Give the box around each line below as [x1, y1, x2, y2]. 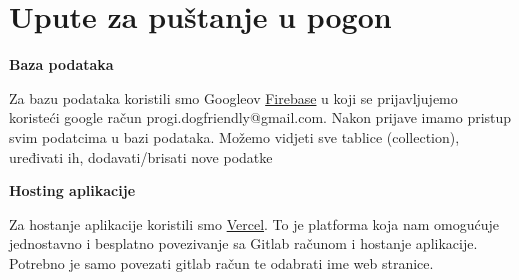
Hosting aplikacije [9, 180, 136, 201]
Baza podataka [9, 54, 114, 75]
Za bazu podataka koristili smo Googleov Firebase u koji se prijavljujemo [9, 87, 458, 108]
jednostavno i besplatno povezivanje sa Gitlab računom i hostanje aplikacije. [9, 233, 478, 254]
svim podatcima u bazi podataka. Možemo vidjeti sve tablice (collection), [9, 126, 460, 147]
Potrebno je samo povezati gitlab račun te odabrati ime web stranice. [9, 252, 434, 273]
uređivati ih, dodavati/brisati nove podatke [9, 146, 273, 167]
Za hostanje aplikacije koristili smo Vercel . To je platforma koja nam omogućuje [9, 213, 499, 234]
